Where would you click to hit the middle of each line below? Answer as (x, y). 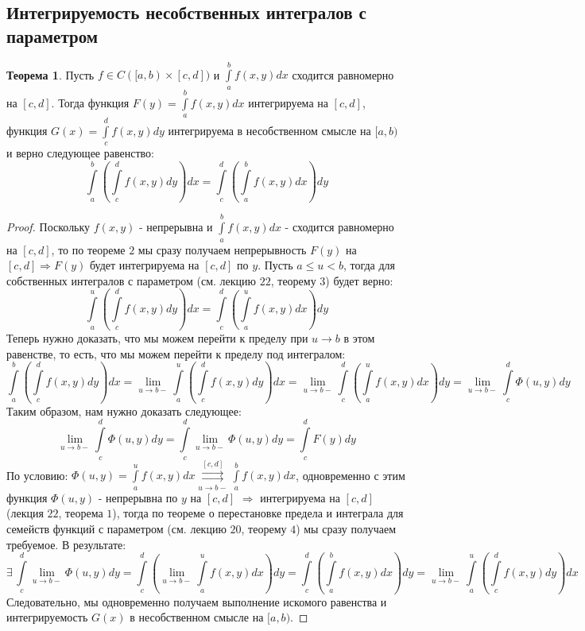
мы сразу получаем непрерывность (222, 249)
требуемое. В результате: (66, 544)
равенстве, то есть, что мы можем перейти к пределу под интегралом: (176, 353)
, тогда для (369, 265)
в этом (359, 338)
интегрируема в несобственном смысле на (269, 130)
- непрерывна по (138, 497)
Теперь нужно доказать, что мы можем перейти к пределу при (157, 338)
